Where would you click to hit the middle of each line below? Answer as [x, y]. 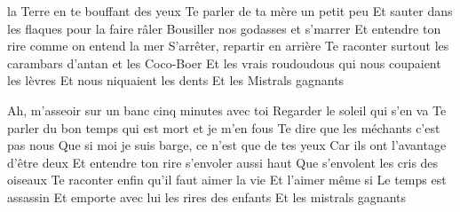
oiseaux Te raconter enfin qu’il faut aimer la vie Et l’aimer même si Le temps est [227, 180]
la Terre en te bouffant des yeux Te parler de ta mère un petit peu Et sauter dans [230, 11]
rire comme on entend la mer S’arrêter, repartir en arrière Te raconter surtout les [228, 46]
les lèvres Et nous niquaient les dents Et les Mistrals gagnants [176, 80]
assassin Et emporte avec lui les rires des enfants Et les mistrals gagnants [207, 196]
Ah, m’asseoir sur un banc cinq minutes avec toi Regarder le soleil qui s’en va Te [227, 110]
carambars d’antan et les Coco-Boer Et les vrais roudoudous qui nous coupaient [224, 63]
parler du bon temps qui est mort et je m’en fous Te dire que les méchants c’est [224, 127]
